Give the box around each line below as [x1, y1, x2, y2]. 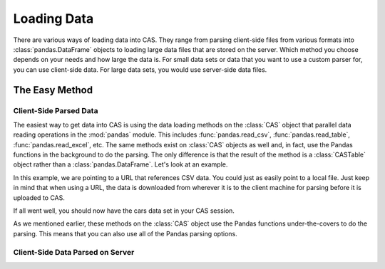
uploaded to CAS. [13, 193, 66, 202]
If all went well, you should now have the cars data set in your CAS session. [13, 206, 235, 215]
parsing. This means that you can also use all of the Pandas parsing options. [13, 229, 238, 238]
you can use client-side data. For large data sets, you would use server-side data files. [13, 65, 267, 74]
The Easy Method [13, 84, 93, 96]
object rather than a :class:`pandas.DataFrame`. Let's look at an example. [13, 160, 228, 169]
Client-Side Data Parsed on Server [13, 247, 135, 257]
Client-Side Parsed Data [13, 105, 98, 115]
